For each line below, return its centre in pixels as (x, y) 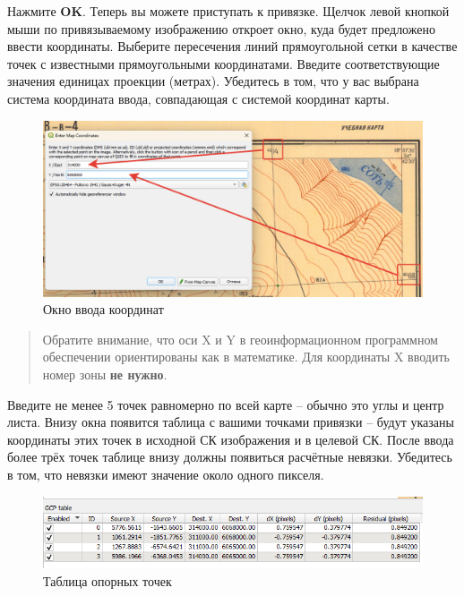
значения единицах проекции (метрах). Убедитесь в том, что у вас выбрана (213, 81)
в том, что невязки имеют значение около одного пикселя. (166, 474)
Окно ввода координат (103, 309)
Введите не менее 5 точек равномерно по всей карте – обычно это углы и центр (226, 404)
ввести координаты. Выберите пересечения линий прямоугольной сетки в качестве (232, 46)
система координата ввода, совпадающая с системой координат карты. (198, 98)
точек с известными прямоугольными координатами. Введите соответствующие (223, 63)
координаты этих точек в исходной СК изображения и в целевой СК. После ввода (231, 439)
